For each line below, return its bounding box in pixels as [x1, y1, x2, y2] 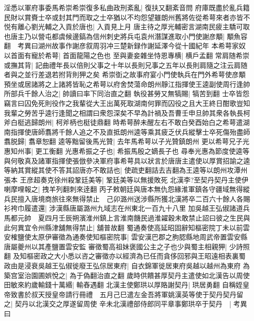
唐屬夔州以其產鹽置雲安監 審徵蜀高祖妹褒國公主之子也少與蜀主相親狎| [4, 241, 227, 251]
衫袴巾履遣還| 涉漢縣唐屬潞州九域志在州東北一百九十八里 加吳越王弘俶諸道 [4, 203, 243, 213]
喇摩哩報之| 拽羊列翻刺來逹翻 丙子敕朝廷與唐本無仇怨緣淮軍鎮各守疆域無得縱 [4, 184, 250, 194]
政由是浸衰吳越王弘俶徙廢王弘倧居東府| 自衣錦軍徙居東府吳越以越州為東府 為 [4, 261, 250, 271]
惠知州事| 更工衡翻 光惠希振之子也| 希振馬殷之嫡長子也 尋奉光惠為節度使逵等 [4, 145, 250, 156]
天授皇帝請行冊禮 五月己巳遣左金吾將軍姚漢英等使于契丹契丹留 [38, 289, 243, 299]
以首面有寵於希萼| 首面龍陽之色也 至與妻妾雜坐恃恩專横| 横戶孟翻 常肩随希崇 [4, 50, 250, 60]
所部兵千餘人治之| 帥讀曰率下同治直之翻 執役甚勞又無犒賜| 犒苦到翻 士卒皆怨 [4, 88, 250, 99]
